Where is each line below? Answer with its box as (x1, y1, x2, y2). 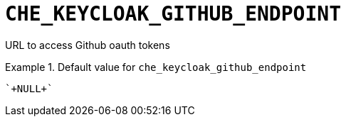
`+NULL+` (5, 82, 53, 94)
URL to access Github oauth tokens (5, 38, 170, 51)
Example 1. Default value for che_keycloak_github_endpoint (5, 60, 307, 73)
